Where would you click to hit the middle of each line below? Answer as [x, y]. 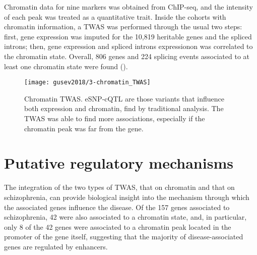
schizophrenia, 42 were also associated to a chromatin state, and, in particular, [125, 217]
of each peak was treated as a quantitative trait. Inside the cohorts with [115, 16]
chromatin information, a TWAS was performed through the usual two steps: [123, 27]
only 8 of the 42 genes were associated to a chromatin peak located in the [118, 226]
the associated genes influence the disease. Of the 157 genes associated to [117, 207]
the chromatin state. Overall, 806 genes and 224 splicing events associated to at [127, 56]
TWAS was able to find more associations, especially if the [115, 118]
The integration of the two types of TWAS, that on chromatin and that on [119, 187]
